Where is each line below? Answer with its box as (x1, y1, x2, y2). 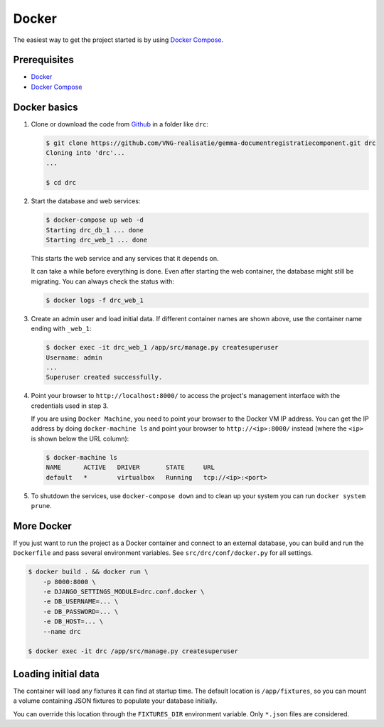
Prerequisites (13, 54, 74, 66)
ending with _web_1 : (31, 324, 92, 333)
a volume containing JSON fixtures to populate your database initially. (13, 696, 218, 705)
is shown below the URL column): (31, 434, 129, 443)
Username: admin (46, 353, 103, 362)
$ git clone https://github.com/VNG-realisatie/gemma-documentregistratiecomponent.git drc (46, 139, 376, 147)
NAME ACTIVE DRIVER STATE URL (46, 463, 215, 472)
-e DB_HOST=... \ (43, 618, 104, 625)
